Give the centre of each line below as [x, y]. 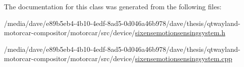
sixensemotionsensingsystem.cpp [184, 58]
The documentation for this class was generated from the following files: [113, 6]
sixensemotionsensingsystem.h [180, 33]
